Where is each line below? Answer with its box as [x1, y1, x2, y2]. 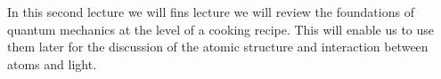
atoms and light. [7, 54, 97, 73]
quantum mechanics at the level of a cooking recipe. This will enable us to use [7, 20, 435, 38]
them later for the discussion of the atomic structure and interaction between [7, 37, 429, 56]
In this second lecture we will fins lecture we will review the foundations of [7, 3, 414, 20]
